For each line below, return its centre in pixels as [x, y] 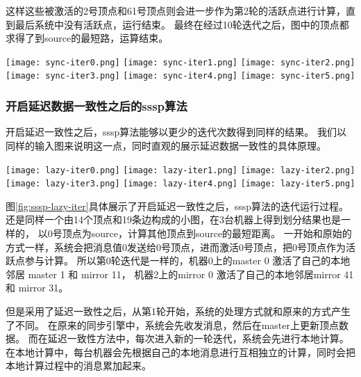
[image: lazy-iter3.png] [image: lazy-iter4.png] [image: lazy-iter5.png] [180, 184]
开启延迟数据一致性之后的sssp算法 [96, 106]
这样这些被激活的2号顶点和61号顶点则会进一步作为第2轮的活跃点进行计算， [176, 10]
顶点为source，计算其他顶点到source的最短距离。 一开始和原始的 [207, 233]
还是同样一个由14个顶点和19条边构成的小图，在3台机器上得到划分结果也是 [173, 219]
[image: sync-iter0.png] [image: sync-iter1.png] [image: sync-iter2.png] [180, 62]
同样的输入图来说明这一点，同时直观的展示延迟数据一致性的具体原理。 [166, 145]
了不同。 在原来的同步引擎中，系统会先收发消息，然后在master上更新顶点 [172, 324]
